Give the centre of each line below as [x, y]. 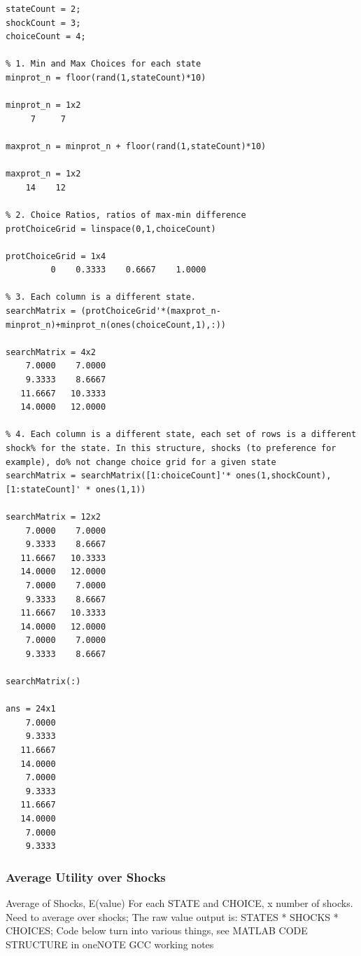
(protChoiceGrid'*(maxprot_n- [151, 311]
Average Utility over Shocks [86, 877]
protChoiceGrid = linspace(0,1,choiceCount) [111, 229]
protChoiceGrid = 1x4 [56, 256]
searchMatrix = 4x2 [51, 352]
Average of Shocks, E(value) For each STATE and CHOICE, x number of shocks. [179, 903]
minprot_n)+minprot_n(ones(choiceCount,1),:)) [116, 325]
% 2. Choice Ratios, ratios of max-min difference [126, 215]
